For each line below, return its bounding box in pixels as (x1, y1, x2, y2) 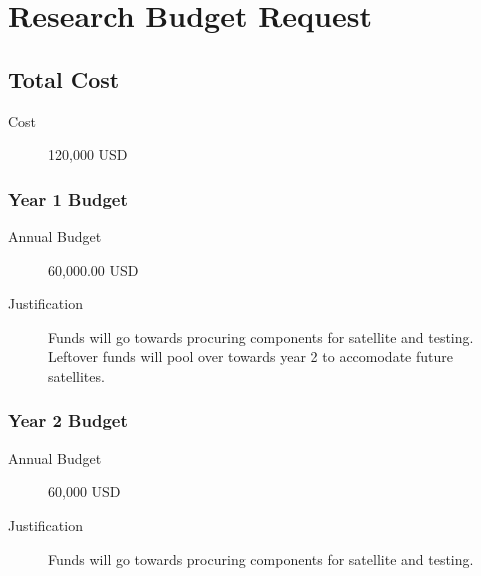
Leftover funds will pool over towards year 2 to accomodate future (48, 346, 453, 367)
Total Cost (8, 63, 120, 94)
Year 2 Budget (8, 408, 128, 433)
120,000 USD (48, 144, 128, 165)
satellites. (48, 365, 105, 386)
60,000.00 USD (48, 259, 139, 280)
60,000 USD (48, 481, 121, 502)
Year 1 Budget (8, 186, 128, 211)
